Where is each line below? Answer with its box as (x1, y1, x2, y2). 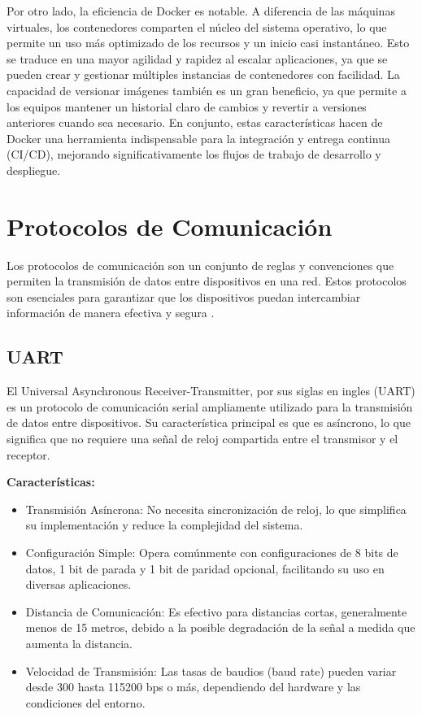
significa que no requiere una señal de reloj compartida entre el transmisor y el (7, 430, 398, 447)
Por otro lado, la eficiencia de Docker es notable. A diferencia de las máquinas (7, 2, 395, 19)
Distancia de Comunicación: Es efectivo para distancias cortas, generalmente (25, 603, 407, 620)
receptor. (7, 446, 50, 463)
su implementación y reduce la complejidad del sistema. (25, 516, 303, 533)
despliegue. (7, 161, 61, 178)
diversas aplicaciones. (25, 576, 132, 593)
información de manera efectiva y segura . (7, 304, 215, 321)
